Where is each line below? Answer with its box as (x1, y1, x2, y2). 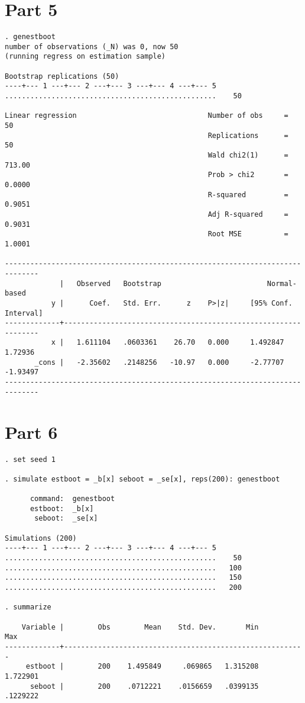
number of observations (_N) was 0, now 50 (5, 42, 179, 51)
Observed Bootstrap (76, 279, 161, 288)
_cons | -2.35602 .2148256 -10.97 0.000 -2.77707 (34, 358, 284, 367)
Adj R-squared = (207, 210, 288, 219)
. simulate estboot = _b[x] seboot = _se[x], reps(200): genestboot (5, 474, 280, 483)
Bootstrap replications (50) (5, 72, 119, 81)
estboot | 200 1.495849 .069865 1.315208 (25, 662, 259, 671)
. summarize (5, 603, 51, 612)
